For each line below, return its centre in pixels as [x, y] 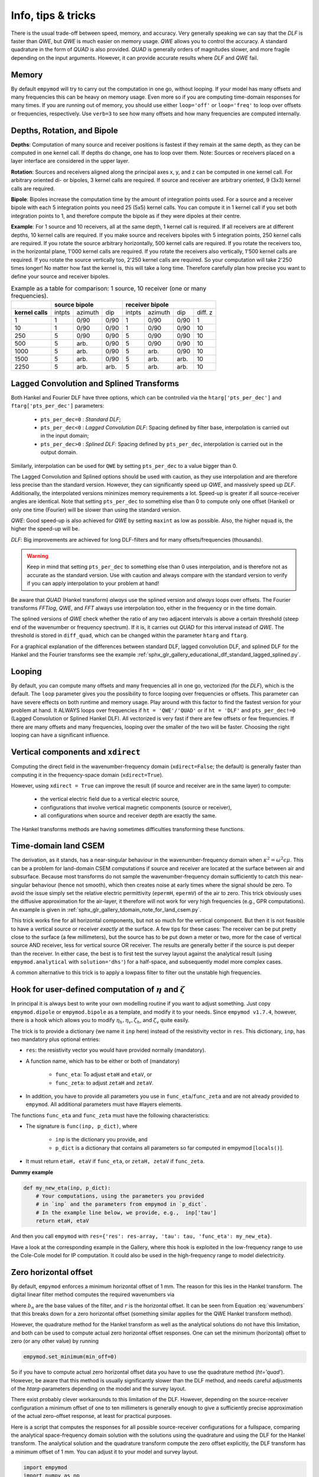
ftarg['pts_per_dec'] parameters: [58, 406]
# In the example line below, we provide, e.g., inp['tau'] [126, 1212]
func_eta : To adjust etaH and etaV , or [104, 1075]
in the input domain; [65, 436]
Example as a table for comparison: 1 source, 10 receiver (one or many [109, 288]
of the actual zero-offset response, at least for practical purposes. [91, 1416]
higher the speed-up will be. [45, 529]
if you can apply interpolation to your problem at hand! [93, 583]
